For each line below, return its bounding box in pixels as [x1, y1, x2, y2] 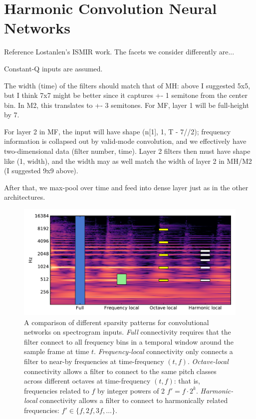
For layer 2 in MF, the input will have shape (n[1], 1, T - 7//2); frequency [4, 126, 231, 136]
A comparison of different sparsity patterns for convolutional [24, 317, 209, 327]
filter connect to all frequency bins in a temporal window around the [24, 336, 234, 347]
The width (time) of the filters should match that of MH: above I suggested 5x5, [4, 80, 251, 90]
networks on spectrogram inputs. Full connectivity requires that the [24, 327, 231, 337]
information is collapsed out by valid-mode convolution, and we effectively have [4, 136, 247, 146]
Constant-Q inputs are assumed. [4, 63, 103, 73]
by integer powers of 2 [97, 385, 165, 396]
